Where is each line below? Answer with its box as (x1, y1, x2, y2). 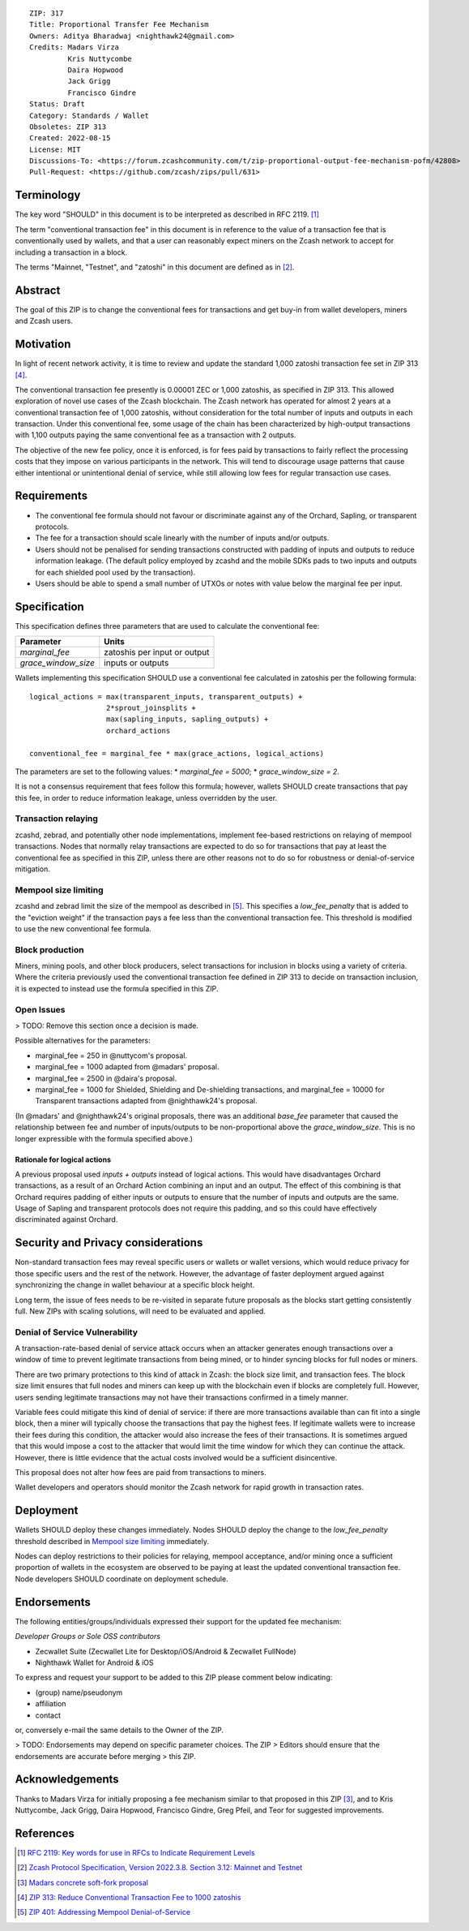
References (15, 1826, 75, 1840)
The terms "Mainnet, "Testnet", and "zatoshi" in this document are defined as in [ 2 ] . (15, 262, 295, 272)
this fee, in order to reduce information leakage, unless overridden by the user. (15, 793, 278, 802)
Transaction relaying (15, 813, 99, 824)
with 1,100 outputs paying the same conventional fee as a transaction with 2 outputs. (15, 430, 296, 440)
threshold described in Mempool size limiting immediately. (15, 1536, 210, 1546)
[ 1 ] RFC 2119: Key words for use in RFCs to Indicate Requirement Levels (17, 1847, 255, 1857)
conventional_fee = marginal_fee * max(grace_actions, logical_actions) (29, 749, 324, 758)
